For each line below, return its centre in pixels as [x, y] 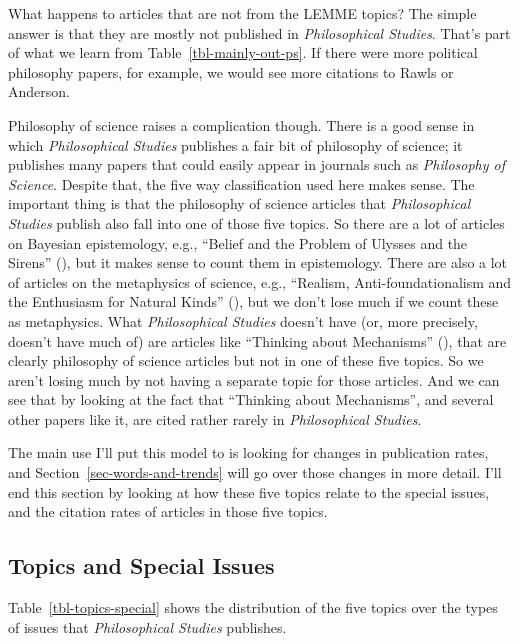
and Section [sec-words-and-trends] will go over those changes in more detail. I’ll [255, 472]
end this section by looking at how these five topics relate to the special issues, [249, 491]
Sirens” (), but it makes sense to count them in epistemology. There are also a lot [258, 262]
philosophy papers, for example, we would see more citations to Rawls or [231, 71]
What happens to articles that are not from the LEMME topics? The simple [242, 13]
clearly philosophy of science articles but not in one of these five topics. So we [246, 360]
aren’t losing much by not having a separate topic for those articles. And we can [254, 379]
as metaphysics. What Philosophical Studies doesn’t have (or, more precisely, [243, 320]
